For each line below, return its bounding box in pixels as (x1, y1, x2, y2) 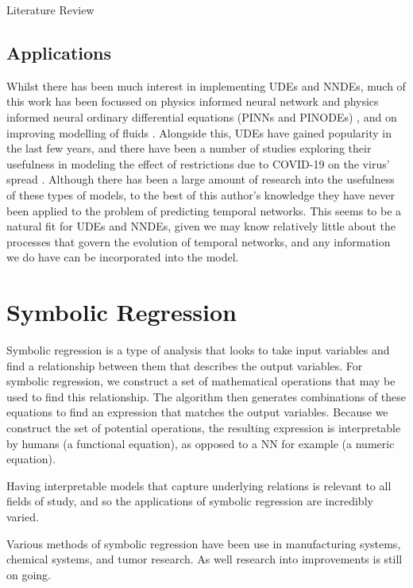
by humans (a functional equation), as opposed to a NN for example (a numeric (6, 435, 395, 451)
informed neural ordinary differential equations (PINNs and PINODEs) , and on (6, 108, 397, 125)
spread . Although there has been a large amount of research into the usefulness (6, 171, 395, 188)
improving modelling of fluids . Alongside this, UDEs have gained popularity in (6, 124, 392, 141)
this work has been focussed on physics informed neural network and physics (6, 93, 379, 110)
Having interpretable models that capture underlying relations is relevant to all (6, 477, 392, 493)
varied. (6, 508, 39, 524)
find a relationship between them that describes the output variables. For (6, 357, 363, 373)
